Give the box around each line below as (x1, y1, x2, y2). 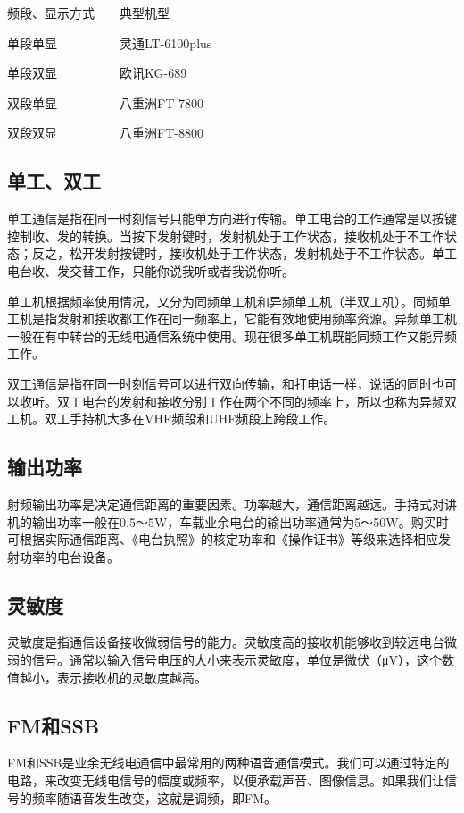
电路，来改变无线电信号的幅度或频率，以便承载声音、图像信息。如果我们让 (7, 771, 444, 790)
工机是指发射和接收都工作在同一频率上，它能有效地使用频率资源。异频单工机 (7, 309, 457, 328)
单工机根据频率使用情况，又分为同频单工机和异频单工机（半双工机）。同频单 (7, 291, 451, 310)
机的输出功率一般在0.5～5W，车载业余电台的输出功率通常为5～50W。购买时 (7, 512, 449, 531)
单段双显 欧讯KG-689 (7, 63, 187, 82)
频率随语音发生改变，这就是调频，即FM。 (31, 788, 277, 807)
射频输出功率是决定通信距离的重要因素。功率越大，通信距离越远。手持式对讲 (7, 494, 457, 513)
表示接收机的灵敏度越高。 (56, 667, 207, 686)
